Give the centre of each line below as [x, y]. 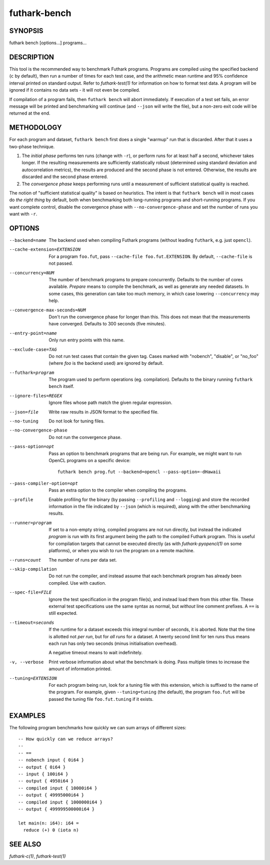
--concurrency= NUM [32, 273]
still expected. [63, 613]
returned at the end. [30, 113]
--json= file [24, 412]
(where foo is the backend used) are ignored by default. [106, 363]
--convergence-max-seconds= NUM [47, 310]
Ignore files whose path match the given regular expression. [110, 402]
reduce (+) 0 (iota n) [51, 830]
